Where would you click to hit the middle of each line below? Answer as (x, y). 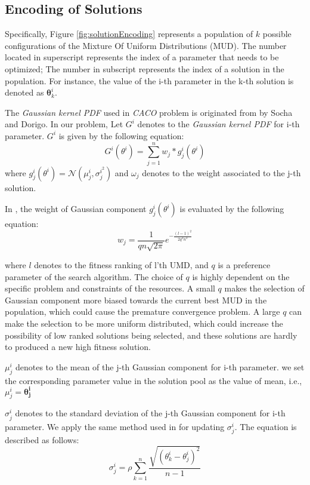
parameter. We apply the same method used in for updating (115, 426)
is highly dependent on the (241, 276)
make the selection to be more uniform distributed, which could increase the (144, 323)
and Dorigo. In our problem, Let (64, 124)
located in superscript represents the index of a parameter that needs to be (142, 57)
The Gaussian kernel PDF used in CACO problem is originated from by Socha (149, 112)
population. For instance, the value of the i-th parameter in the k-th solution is (149, 80)
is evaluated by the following (232, 209)
